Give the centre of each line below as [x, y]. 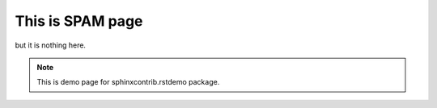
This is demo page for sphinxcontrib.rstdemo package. [128, 82]
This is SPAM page [79, 21]
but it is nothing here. [51, 45]
